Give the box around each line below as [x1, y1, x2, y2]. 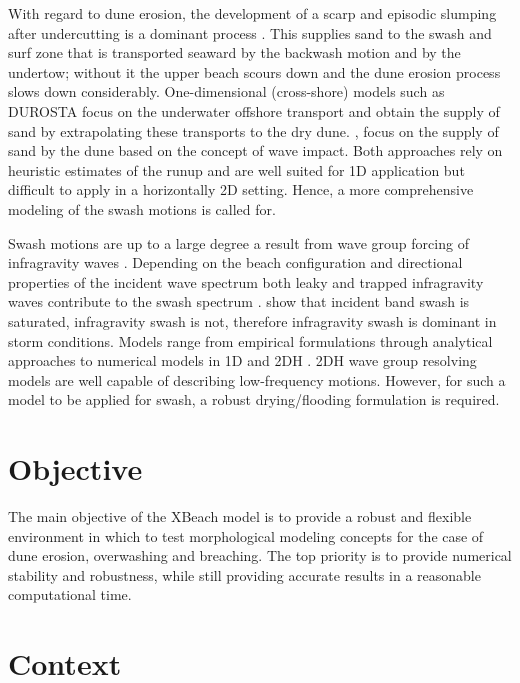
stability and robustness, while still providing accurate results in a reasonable [8, 564, 481, 585]
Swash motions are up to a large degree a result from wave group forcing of [8, 232, 469, 253]
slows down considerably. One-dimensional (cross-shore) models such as [8, 81, 445, 102]
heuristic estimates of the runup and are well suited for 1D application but [8, 159, 465, 180]
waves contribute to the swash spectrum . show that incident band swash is [8, 291, 470, 312]
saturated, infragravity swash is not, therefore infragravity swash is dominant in [8, 310, 497, 331]
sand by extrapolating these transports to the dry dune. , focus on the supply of [8, 120, 499, 141]
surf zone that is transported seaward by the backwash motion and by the [8, 42, 461, 63]
